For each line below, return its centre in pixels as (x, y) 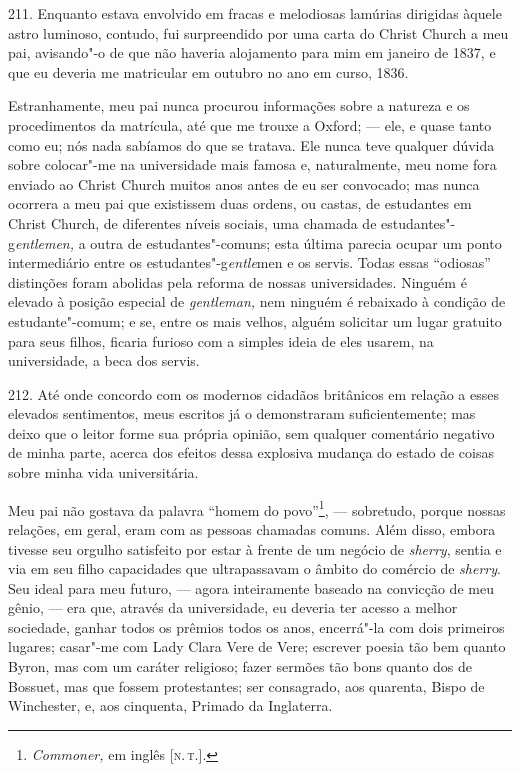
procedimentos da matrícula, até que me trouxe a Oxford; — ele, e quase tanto (250, 124)
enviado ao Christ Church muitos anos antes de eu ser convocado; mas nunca (244, 183)
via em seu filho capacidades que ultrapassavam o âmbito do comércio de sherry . (254, 568)
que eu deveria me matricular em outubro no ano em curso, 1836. (208, 71)
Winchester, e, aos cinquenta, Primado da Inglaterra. (170, 705)
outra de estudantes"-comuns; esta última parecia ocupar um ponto (296, 242)
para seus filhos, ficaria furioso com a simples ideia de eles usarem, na (221, 340)
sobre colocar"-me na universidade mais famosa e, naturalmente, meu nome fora (252, 164)
